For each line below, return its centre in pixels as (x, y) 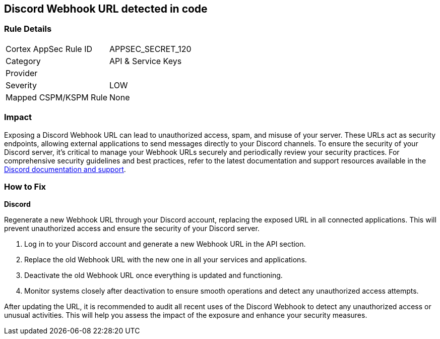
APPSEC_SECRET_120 (150, 49)
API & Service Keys (146, 61)
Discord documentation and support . (65, 169)
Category (23, 61)
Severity (21, 85)
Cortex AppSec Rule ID (49, 49)
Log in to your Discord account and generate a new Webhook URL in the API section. (165, 244)
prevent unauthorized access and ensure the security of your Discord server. (132, 229)
